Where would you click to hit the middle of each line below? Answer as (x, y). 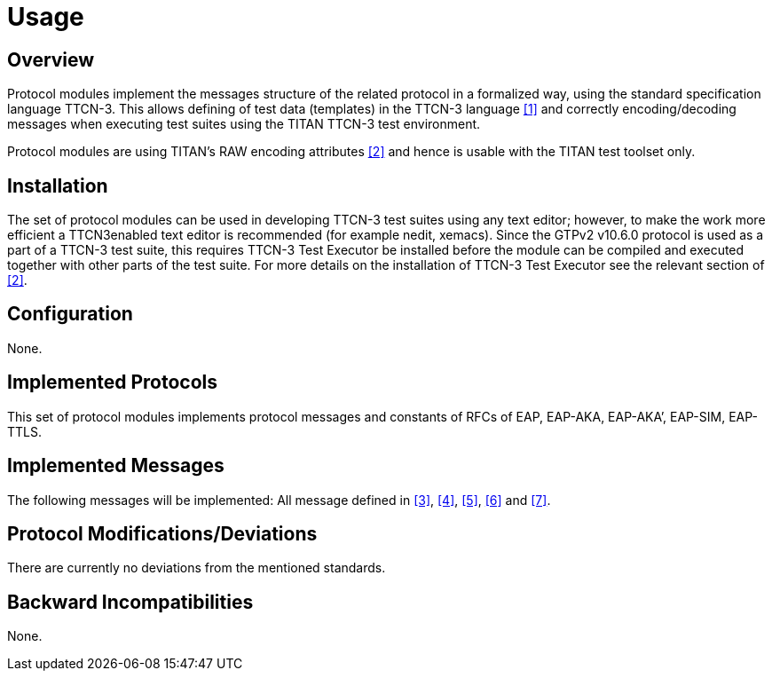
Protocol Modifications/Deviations (162, 533)
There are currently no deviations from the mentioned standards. (197, 568)
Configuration (70, 314)
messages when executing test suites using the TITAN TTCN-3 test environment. (244, 124)
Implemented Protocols (113, 382)
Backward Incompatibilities (130, 602)
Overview (51, 59)
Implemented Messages (116, 466)
